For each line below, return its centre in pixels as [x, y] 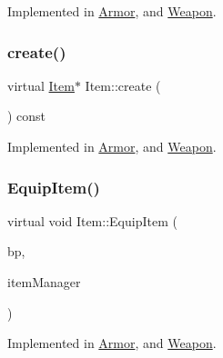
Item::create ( [123, 85]
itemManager [44, 282]
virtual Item [41, 85]
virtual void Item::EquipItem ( [92, 220]
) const [27, 116]
